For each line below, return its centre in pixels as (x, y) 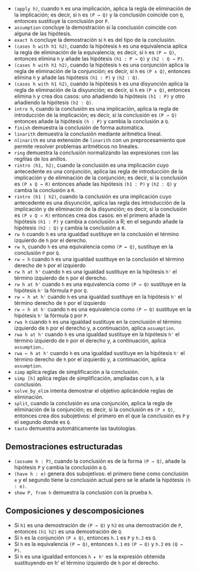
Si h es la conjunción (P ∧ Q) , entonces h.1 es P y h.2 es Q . (85, 538)
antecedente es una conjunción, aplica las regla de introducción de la (98, 171)
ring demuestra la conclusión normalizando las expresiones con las (96, 152)
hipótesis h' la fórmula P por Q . (51, 290)
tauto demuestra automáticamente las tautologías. (75, 428)
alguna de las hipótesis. (43, 34)
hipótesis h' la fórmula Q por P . (51, 315)
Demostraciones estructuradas (64, 447)
